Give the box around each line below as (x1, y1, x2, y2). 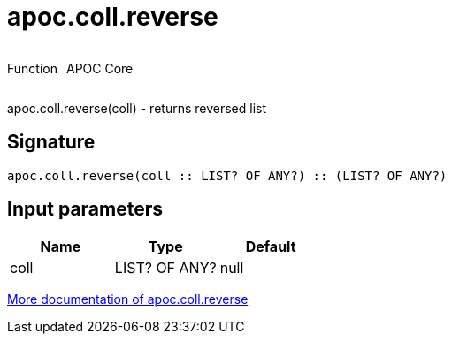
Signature (7, 131, 96, 154)
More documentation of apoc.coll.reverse (7, 292, 249, 307)
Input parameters (7, 198, 164, 221)
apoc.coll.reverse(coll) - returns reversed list (7, 100, 267, 116)
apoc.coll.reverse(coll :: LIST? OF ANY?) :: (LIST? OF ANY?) (7, 168, 448, 183)
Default (245, 238, 296, 256)
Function (7, 60, 57, 76)
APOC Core (65, 60, 134, 76)
